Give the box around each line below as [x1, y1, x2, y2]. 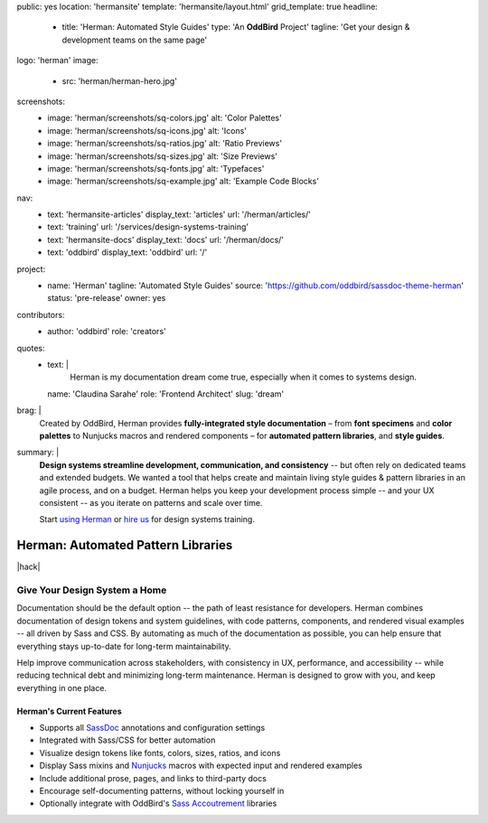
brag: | [16, 405, 42, 416]
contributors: [16, 309, 65, 320]
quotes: [16, 342, 45, 353]
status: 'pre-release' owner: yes [47, 293, 166, 304]
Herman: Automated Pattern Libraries [16, 538, 233, 553]
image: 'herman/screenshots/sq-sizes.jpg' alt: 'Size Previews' [47, 150, 278, 162]
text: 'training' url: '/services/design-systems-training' [47, 221, 249, 232]
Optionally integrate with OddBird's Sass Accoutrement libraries [39, 798, 277, 809]
